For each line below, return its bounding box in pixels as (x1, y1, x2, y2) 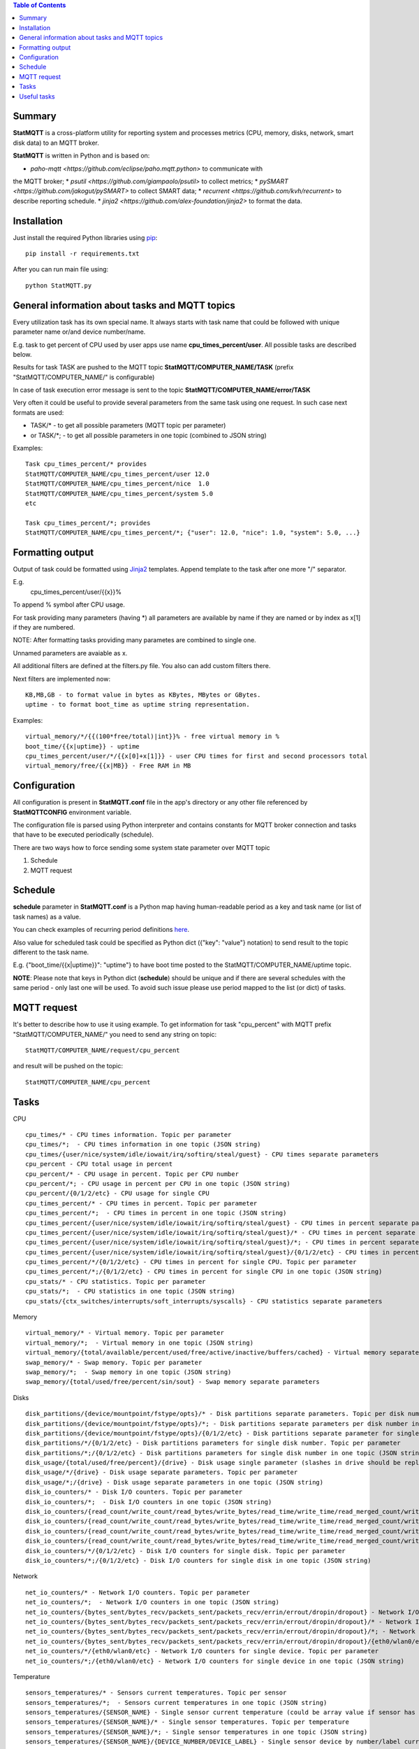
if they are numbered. (13, 623, 75, 632)
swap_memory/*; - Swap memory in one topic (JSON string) (25, 1368, 232, 1376)
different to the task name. (13, 948, 89, 956)
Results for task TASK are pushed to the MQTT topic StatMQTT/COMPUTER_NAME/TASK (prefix (13, 363, 294, 371)
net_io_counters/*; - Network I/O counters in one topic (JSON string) (25, 1599, 279, 1606)
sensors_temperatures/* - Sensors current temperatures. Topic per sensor (25, 1689, 287, 1697)
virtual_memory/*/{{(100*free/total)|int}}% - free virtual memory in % (25, 732, 279, 741)
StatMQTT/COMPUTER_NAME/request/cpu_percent (25, 1046, 181, 1054)
